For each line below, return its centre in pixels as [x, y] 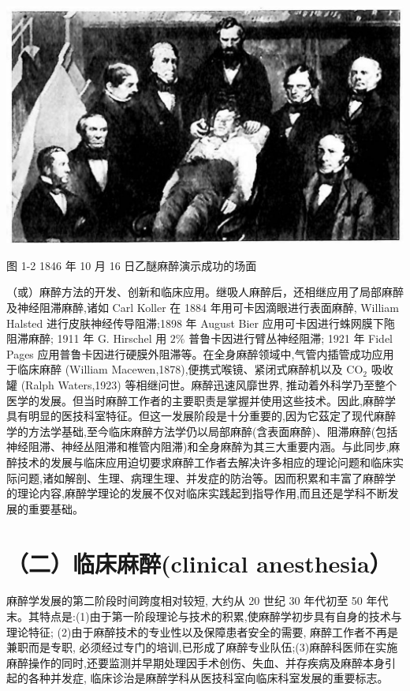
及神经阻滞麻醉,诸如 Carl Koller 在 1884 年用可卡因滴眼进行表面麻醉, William [203, 308]
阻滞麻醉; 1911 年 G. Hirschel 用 [87, 338]
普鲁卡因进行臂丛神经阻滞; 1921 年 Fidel [291, 338]
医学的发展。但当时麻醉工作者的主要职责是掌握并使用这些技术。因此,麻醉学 [201, 400]
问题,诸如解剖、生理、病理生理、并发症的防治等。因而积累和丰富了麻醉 [201, 477]
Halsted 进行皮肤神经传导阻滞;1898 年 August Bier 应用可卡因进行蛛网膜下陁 [201, 323]
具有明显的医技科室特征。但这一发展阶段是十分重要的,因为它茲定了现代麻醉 [201, 416]
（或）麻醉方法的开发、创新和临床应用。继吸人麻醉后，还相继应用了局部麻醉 [205, 292]
